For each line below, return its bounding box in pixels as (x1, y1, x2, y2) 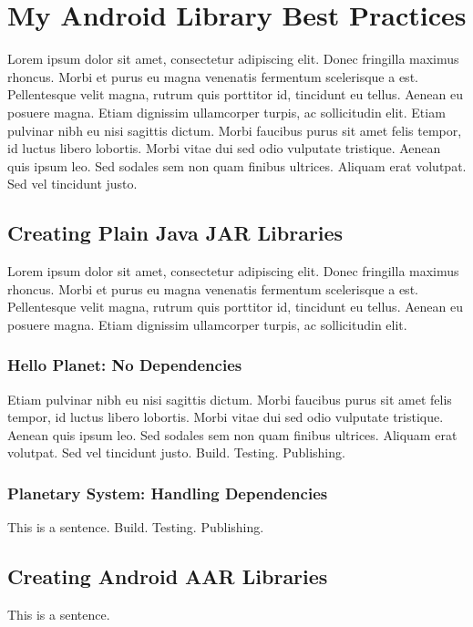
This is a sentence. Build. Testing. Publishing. (7, 518, 264, 537)
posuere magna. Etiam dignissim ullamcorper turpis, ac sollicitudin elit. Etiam (7, 102, 446, 121)
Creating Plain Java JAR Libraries (7, 219, 344, 247)
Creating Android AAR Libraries (7, 562, 328, 591)
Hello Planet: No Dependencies (7, 354, 242, 376)
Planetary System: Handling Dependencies (7, 481, 328, 504)
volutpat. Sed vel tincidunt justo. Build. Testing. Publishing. (7, 443, 345, 462)
